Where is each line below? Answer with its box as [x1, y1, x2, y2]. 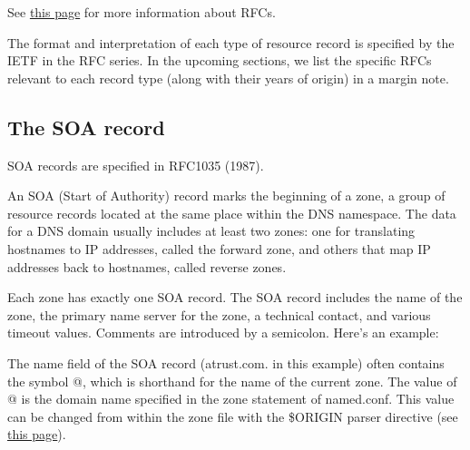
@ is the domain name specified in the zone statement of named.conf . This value [7, 389, 455, 408]
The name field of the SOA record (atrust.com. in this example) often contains [7, 353, 445, 372]
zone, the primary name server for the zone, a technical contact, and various [7, 305, 431, 324]
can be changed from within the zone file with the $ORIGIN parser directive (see [7, 406, 458, 426]
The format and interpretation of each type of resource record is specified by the [7, 33, 455, 52]
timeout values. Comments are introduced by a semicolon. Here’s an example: [7, 323, 439, 342]
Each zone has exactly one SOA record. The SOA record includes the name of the [7, 288, 463, 307]
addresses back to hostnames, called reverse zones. [7, 257, 287, 276]
